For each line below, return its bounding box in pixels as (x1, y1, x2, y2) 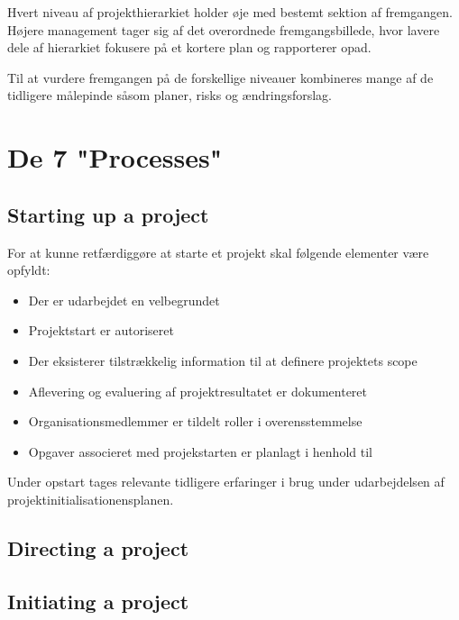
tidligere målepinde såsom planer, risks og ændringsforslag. (7, 86, 333, 105)
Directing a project (7, 533, 189, 561)
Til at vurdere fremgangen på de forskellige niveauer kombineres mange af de (7, 68, 434, 87)
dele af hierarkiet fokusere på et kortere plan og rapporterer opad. (7, 38, 372, 57)
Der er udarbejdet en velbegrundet (28, 290, 220, 309)
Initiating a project (7, 587, 189, 615)
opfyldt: (7, 260, 50, 279)
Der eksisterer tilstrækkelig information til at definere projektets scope (28, 351, 418, 369)
